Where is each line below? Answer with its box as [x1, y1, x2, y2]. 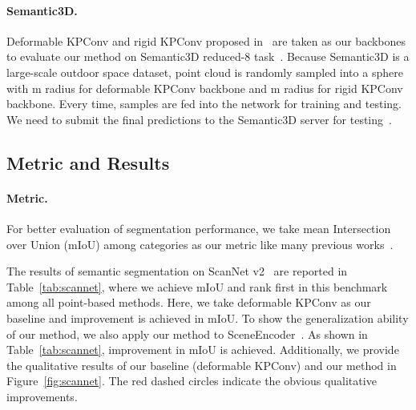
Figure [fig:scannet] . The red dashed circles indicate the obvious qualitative [6, 372, 377, 389]
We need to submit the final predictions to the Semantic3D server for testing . [6, 111, 392, 127]
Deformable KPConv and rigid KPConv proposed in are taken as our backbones [6, 32, 406, 49]
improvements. [6, 388, 78, 404]
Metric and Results [6, 150, 170, 175]
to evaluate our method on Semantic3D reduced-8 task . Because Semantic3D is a [6, 48, 410, 65]
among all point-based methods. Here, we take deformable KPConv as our [6, 294, 371, 311]
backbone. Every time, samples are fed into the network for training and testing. [6, 95, 402, 112]
